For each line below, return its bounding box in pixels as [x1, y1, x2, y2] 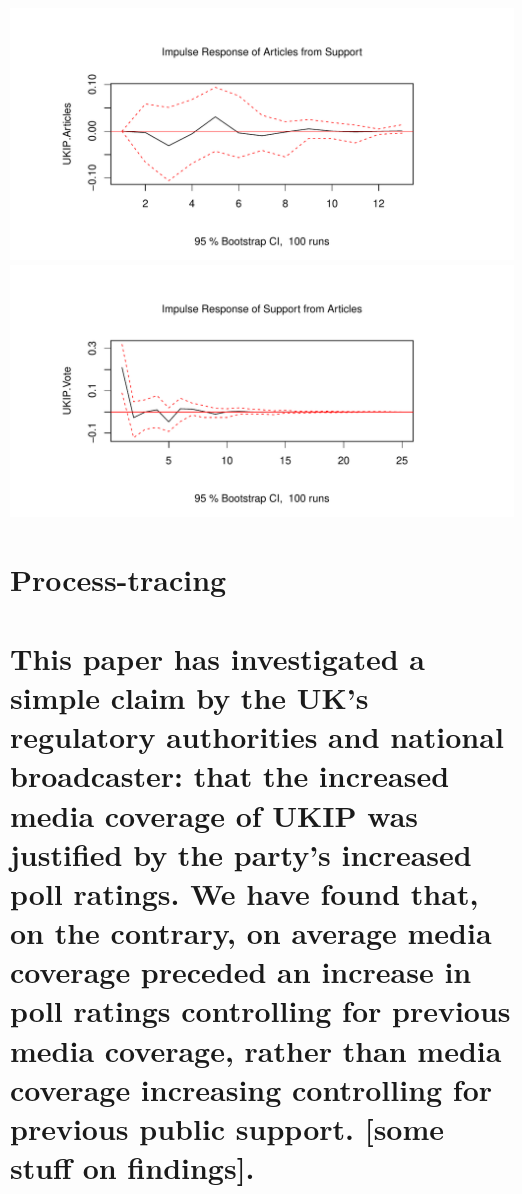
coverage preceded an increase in [10, 951, 472, 992]
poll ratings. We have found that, [10, 872, 479, 913]
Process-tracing [10, 559, 227, 600]
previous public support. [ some [10, 1108, 445, 1148]
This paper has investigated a [10, 637, 425, 678]
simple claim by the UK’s [10, 676, 369, 717]
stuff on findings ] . [10, 1147, 255, 1188]
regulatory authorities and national [10, 716, 504, 757]
